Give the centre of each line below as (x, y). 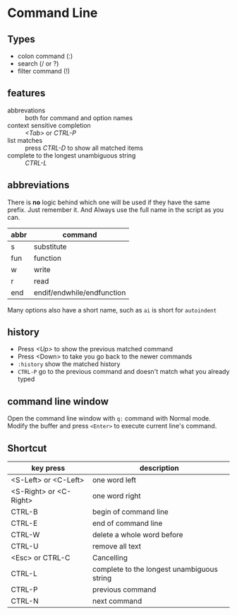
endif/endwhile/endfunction (80, 293)
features (26, 93)
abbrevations (26, 110)
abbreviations (38, 185)
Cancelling (110, 558)
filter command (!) (44, 71)
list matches (25, 140)
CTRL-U (25, 546)
